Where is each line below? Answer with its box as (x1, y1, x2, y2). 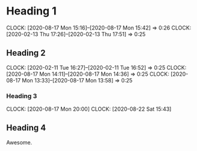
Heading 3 (6, 91, 37, 100)
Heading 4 (6, 123, 46, 133)
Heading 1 (6, 4, 57, 18)
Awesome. (6, 138, 33, 146)
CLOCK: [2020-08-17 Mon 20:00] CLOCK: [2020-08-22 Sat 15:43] (6, 105, 172, 112)
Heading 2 (6, 48, 46, 58)
